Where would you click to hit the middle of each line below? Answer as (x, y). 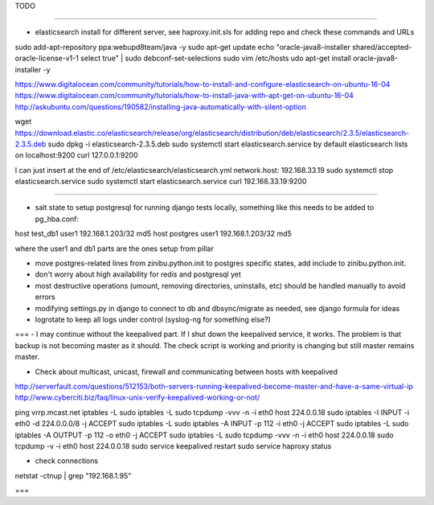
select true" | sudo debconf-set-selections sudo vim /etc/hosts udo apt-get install (216, 58)
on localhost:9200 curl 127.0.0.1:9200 (76, 155)
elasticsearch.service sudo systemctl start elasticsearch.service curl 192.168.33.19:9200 (161, 182)
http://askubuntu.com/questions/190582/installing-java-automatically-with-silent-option (161, 107)
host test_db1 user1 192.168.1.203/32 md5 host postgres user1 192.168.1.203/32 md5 (154, 234)
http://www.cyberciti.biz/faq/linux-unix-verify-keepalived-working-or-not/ (137, 397)
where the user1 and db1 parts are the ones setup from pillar (115, 248)
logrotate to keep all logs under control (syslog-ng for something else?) (153, 319)
